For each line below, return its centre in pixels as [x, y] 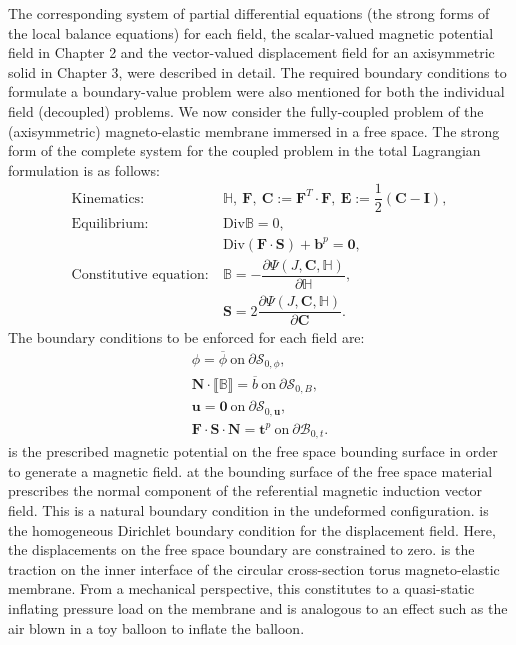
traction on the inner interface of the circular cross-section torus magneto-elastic [254, 568]
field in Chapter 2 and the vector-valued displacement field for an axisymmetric [251, 52]
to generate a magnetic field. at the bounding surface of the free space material [250, 470]
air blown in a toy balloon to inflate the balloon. [156, 627]
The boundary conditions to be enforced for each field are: [186, 337]
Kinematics [106, 198]
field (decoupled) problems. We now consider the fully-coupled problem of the [246, 110]
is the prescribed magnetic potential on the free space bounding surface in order [253, 451]
